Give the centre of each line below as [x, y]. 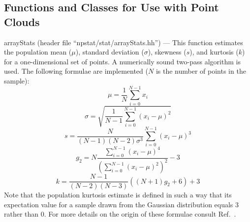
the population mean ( [38, 52]
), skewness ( [167, 52]
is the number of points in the [201, 71]
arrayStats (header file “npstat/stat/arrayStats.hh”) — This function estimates [124, 42]
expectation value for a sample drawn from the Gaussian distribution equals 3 [122, 204]
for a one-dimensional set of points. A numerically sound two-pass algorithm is [122, 61]
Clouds [22, 21]
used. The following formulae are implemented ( [76, 71]
